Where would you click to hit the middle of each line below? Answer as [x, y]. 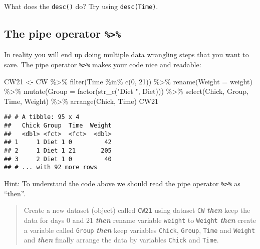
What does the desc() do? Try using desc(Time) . [81, 6]
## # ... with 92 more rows [51, 167]
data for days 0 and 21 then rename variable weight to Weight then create [140, 220]
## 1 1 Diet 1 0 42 [58, 142]
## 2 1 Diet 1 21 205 [58, 151]
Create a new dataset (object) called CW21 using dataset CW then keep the [137, 210]
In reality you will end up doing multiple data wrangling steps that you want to [126, 54]
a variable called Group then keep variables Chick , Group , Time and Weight [140, 230]
